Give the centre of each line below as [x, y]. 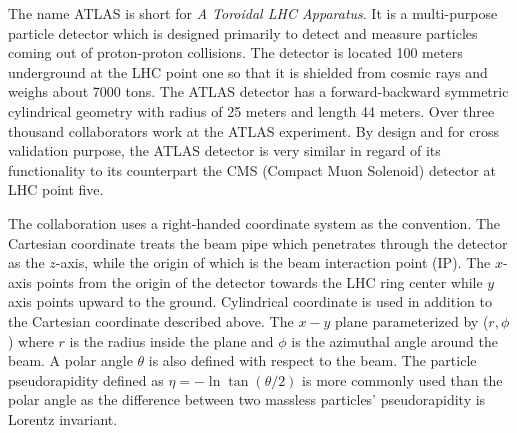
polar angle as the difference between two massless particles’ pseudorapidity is [247, 399]
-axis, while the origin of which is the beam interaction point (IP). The [273, 262]
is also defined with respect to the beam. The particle [312, 360]
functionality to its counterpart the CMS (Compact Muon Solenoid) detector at [252, 169]
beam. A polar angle [70, 360]
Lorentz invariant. [63, 418]
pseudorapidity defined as [86, 379]
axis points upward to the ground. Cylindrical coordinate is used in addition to [250, 301]
